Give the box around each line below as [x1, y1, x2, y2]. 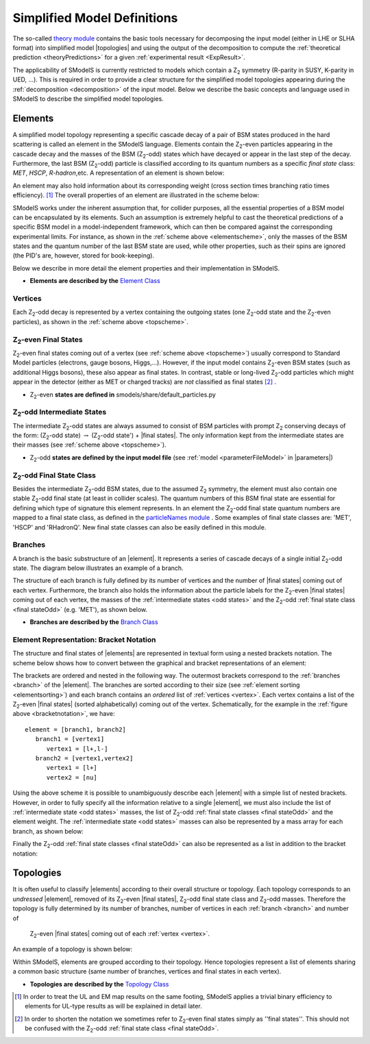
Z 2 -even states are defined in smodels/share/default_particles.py [29, 390, 216, 400]
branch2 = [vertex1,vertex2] [35, 754, 134, 762]
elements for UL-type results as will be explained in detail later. [25, 1002, 202, 1010]
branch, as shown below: [12, 827, 84, 835]
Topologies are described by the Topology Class [29, 980, 169, 988]
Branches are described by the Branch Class [29, 618, 158, 626]
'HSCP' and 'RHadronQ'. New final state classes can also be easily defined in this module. [12, 523, 267, 531]
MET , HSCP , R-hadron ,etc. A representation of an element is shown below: [12, 169, 225, 177]
